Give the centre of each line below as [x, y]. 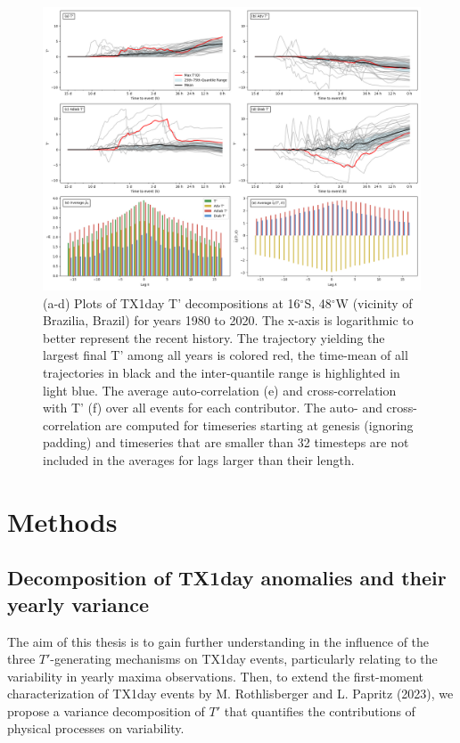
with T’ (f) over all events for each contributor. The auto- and [213, 408]
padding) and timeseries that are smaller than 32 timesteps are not [226, 442]
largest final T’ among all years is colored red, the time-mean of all [226, 355]
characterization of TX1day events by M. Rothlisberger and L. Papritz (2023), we [230, 694]
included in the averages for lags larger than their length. [199, 459]
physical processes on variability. [96, 728]
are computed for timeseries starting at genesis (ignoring [259, 425]
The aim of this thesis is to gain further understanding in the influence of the [218, 641]
